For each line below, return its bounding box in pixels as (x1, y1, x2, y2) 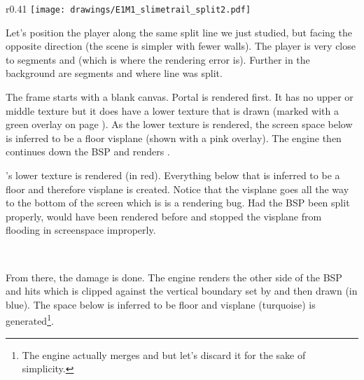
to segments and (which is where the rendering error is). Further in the (6, 52, 310, 66)
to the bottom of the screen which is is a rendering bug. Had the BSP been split (6, 195, 350, 210)
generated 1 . (6, 311, 54, 328)
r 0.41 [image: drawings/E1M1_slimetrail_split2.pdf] (6, 1, 251, 15)
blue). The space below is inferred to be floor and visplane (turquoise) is (6, 297, 316, 311)
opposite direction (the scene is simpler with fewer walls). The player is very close (6, 38, 356, 53)
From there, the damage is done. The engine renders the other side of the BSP (6, 269, 342, 284)
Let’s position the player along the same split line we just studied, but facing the (6, 24, 352, 39)
